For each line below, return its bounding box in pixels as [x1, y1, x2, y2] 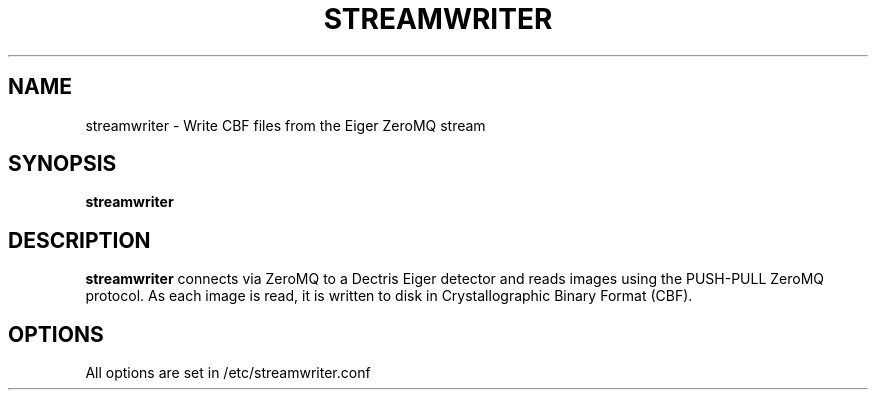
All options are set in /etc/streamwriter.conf [85, 364, 371, 382]
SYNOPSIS [8, 151, 117, 177]
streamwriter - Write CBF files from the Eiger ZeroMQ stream [85, 116, 486, 134]
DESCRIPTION [8, 227, 151, 253]
